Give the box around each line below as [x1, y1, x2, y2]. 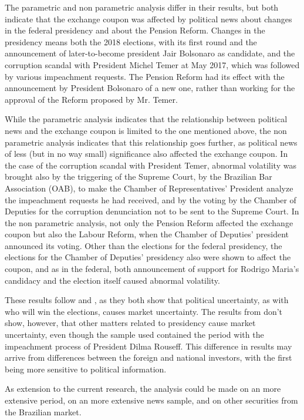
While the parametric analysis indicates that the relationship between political [5, 113, 288, 125]
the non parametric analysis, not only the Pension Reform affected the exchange [5, 216, 293, 229]
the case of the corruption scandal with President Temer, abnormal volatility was [5, 159, 296, 171]
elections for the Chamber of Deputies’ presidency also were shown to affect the [5, 251, 291, 263]
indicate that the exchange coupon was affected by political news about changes [5, 12, 292, 25]
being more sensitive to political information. [5, 362, 167, 375]
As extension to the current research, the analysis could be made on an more [5, 382, 281, 395]
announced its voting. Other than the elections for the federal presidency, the [5, 239, 282, 251]
